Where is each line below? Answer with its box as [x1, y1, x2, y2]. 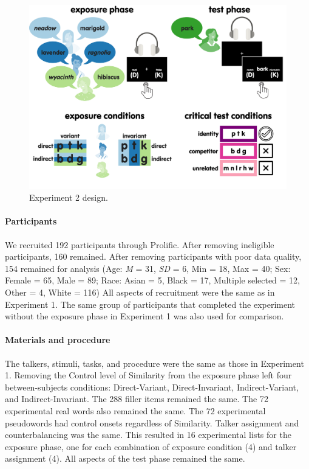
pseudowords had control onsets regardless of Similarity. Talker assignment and [5, 416, 299, 429]
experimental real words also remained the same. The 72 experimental [5, 404, 266, 417]
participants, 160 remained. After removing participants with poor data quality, [5, 250, 302, 263]
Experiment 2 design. [29, 191, 108, 204]
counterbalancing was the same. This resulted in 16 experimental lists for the [5, 428, 291, 441]
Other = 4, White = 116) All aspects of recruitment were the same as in [5, 286, 275, 299]
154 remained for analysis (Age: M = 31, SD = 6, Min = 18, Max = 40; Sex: [5, 262, 291, 274]
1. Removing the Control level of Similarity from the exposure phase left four [5, 369, 292, 381]
